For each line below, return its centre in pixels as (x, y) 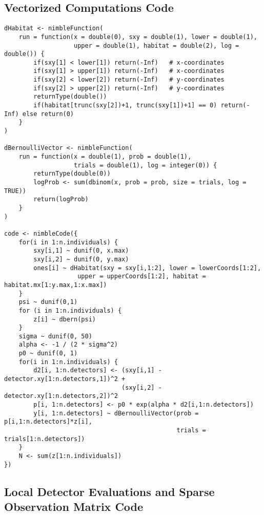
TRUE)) (15, 191)
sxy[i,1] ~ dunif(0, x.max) (81, 251)
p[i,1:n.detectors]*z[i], (48, 422)
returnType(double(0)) (72, 174)
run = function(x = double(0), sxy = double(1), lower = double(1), (138, 37)
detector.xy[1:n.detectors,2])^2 (61, 396)
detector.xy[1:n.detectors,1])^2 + (65, 379)
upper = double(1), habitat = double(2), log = (157, 45)
